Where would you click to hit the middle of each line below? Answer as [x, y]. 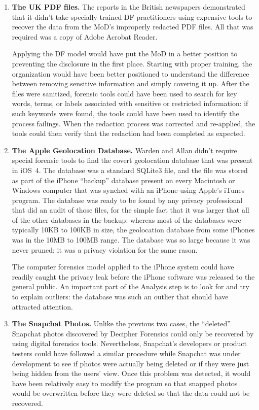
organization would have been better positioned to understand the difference [131, 73]
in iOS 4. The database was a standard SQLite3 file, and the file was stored [130, 170]
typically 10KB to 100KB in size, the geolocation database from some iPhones [133, 230]
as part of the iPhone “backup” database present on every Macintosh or [123, 180]
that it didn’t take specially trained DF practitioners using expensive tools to [132, 16]
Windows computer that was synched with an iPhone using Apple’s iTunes [128, 190]
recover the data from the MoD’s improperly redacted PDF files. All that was [133, 27]
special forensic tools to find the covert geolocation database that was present [132, 160]
